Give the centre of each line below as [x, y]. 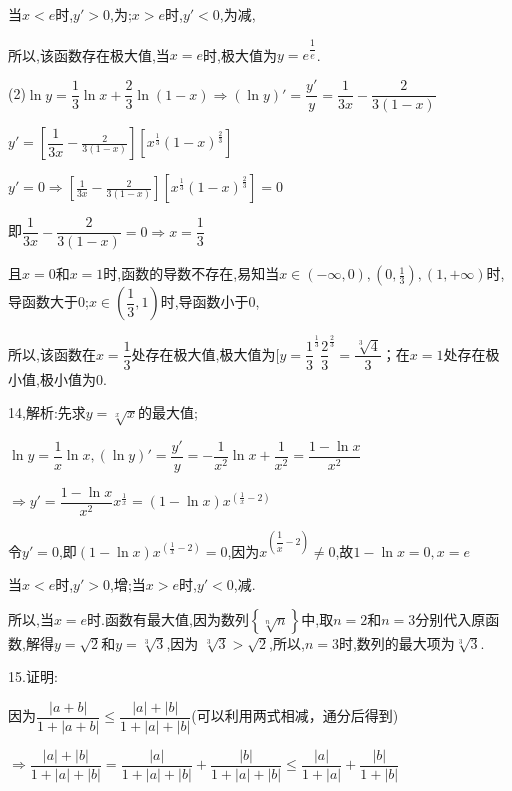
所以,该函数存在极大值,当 [89, 54]
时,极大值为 [240, 54]
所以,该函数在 [52, 353]
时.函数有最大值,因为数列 [168, 618]
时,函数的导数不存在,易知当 [191, 273]
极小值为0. [73, 378]
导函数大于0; [48, 301]
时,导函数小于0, [210, 301]
